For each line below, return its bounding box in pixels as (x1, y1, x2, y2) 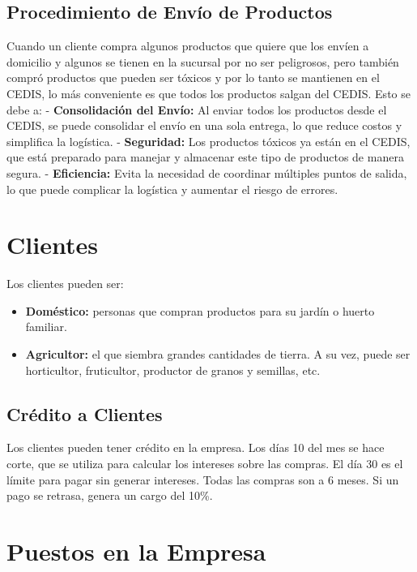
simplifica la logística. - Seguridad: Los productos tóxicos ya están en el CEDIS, (6, 132, 411, 149)
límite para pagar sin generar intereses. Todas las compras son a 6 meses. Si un (6, 471, 399, 488)
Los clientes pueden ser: (6, 275, 124, 292)
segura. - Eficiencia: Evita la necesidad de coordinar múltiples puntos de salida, (6, 164, 407, 181)
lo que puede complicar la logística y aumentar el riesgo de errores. (6, 180, 338, 197)
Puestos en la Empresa (6, 535, 266, 567)
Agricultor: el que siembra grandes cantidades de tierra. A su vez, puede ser (25, 346, 411, 363)
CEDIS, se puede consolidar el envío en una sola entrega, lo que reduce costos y (6, 117, 402, 134)
